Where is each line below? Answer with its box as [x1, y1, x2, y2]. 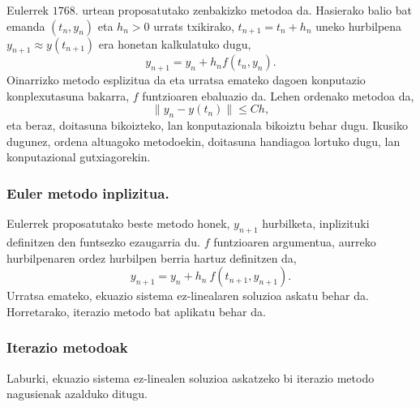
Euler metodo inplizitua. [6, 182, 169, 203]
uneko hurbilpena [315, 17, 402, 34]
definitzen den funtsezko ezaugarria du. [6, 233, 200, 250]
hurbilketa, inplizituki [262, 215, 370, 232]
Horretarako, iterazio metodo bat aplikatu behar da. [6, 302, 266, 319]
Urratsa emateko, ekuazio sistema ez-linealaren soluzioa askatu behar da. [6, 287, 369, 304]
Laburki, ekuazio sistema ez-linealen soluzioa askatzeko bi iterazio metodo [6, 369, 375, 386]
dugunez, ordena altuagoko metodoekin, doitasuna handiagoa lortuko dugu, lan [6, 132, 401, 149]
